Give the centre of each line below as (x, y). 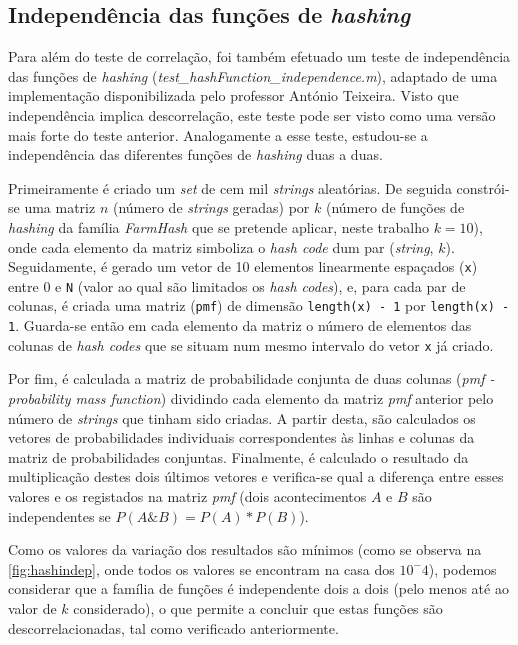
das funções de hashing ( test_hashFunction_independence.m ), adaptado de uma (253, 75)
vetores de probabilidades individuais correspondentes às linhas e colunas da (241, 437)
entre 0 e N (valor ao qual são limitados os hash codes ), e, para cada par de (237, 285)
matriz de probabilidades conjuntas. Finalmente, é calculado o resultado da (238, 456)
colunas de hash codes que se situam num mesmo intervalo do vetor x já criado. (251, 344)
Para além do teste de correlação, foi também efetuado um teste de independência (259, 56)
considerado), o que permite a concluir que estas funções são (258, 607)
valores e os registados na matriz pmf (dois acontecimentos (187, 495)
